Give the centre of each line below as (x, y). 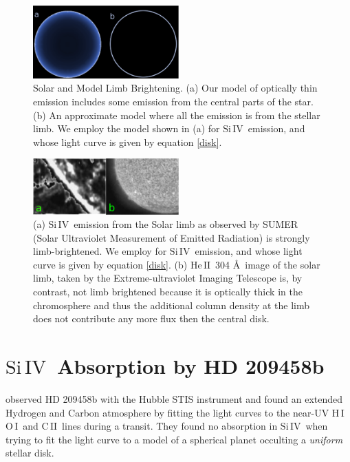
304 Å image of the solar (268, 264)
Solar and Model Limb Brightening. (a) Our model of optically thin (175, 88)
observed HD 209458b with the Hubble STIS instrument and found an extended (174, 398)
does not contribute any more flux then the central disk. (151, 318)
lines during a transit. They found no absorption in (170, 426)
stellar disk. (30, 453)
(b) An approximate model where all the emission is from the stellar (177, 115)
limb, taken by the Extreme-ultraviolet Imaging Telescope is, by (168, 278)
